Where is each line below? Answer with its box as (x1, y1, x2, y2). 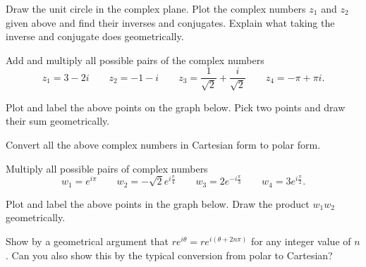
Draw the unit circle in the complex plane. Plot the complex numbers (6, 1, 306, 15)
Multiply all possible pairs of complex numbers (6, 161, 208, 175)
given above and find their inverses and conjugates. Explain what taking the (6, 15, 335, 30)
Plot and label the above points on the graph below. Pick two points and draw (6, 99, 346, 114)
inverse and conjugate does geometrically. (6, 29, 184, 44)
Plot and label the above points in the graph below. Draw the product (6, 196, 310, 211)
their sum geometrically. (6, 113, 110, 128)
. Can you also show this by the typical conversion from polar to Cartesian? (6, 247, 333, 262)
